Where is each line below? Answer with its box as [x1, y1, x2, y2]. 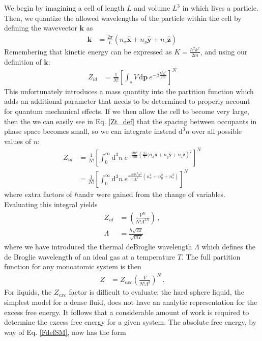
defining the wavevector [4, 22, 77, 33]
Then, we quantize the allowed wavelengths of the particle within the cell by [4, 12, 242, 23]
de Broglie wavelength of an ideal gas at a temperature [4, 251, 175, 262]
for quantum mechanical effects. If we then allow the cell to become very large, [4, 106, 249, 117]
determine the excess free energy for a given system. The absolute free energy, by [4, 317, 256, 327]
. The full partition [181, 251, 241, 262]
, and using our [200, 46, 248, 56]
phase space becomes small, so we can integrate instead [4, 126, 177, 136]
